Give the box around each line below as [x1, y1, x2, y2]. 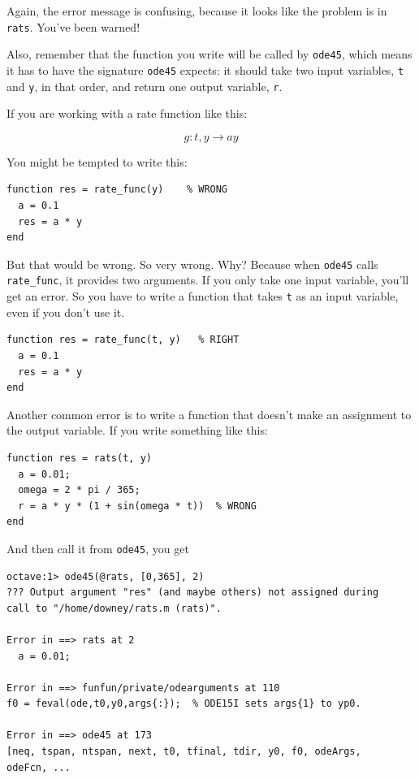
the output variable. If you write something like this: [6, 422, 268, 439]
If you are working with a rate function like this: [6, 105, 248, 122]
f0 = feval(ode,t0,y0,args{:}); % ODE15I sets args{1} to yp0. [6, 698, 361, 710]
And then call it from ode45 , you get [6, 539, 189, 556]
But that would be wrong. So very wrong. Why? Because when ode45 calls [6, 255, 378, 272]
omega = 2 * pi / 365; [18, 484, 140, 496]
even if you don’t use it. [6, 303, 125, 320]
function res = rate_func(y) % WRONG [6, 184, 228, 196]
